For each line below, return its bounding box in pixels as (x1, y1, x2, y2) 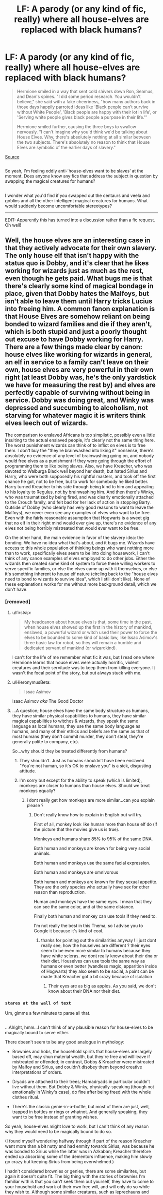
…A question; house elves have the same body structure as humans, (12, 708, 149, 713)
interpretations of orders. (12, 1069, 63, 1075)
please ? (26, 802, 44, 808)
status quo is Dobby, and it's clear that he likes (5, 259, 149, 268)
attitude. (19, 768, 36, 773)
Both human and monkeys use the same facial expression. (33, 860, 150, 866)
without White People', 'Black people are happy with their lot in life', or (16, 109, 157, 115)
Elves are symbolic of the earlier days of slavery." (16, 144, 116, 150)
